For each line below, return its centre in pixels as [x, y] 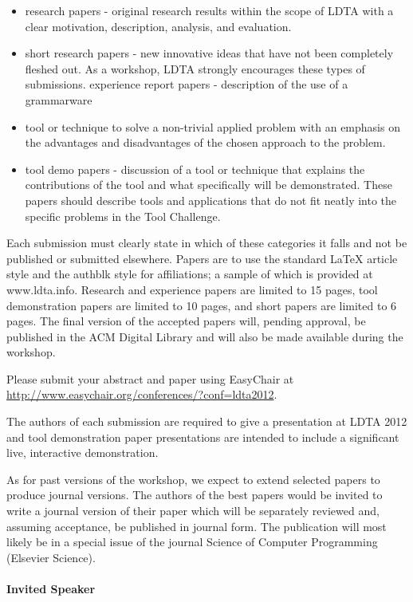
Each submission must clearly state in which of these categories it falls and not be [207, 243]
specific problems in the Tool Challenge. [123, 216]
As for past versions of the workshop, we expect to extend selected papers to [193, 479]
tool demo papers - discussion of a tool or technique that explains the [195, 169]
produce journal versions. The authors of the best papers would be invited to [195, 495]
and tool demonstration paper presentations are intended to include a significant [203, 437]
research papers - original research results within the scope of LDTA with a [209, 10]
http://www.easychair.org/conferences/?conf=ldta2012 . [142, 394]
